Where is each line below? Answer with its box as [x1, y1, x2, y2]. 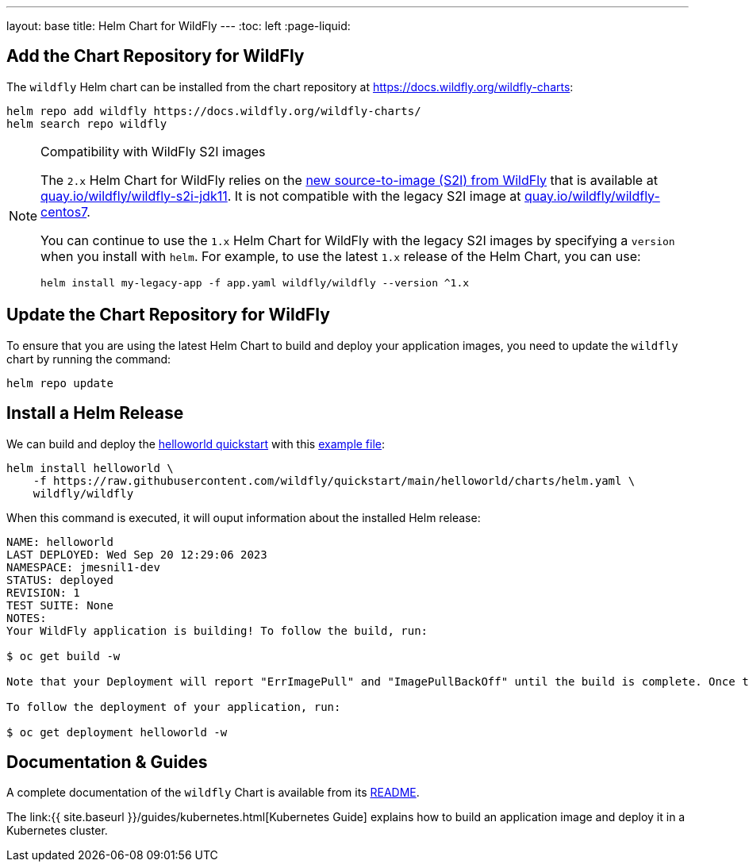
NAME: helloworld [6, 535, 113, 548]
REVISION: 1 [6, 586, 80, 599]
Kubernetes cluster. [6, 824, 108, 838]
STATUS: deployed [6, 573, 113, 586]
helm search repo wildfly [6, 117, 167, 130]
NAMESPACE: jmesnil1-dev [6, 560, 160, 574]
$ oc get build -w [6, 649, 121, 663]
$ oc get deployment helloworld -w [6, 725, 228, 739]
